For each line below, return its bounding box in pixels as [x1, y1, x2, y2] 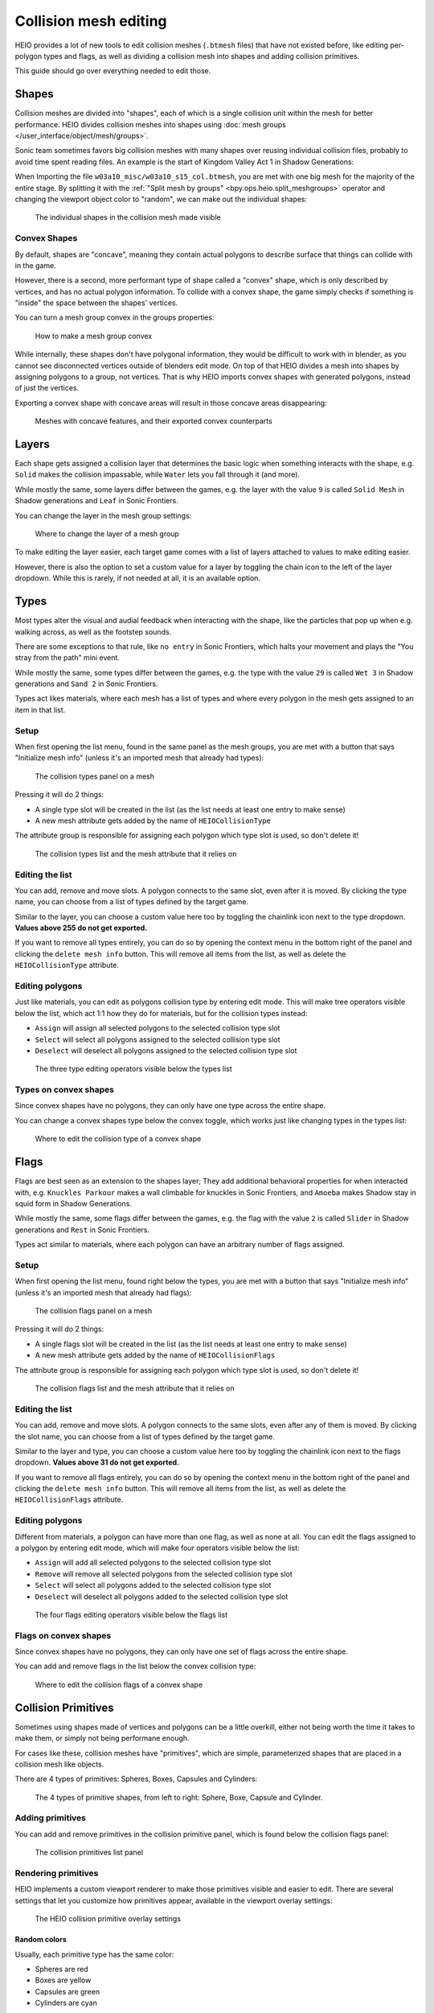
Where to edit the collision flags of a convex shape [35, 1680, 203, 1689]
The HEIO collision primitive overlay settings [35, 1914, 181, 1924]
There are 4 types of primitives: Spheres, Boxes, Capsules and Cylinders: [14, 1774, 258, 1784]
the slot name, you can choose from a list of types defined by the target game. [14, 1432, 275, 1441]
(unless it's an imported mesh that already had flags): [14, 1288, 192, 1297]
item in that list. [14, 705, 66, 714]
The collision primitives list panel [35, 1848, 144, 1858]
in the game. [14, 260, 56, 270]
